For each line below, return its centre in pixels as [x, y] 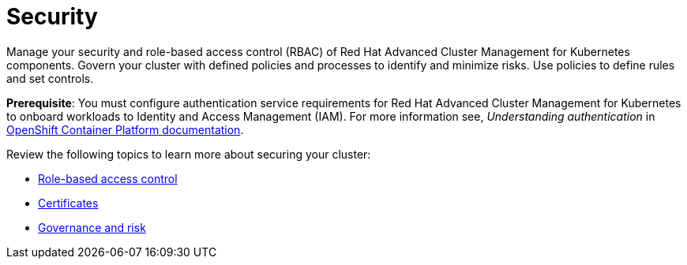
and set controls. [50, 78]
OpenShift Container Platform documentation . [125, 129]
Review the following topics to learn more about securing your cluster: [189, 154]
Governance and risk [92, 227]
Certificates [68, 203]
